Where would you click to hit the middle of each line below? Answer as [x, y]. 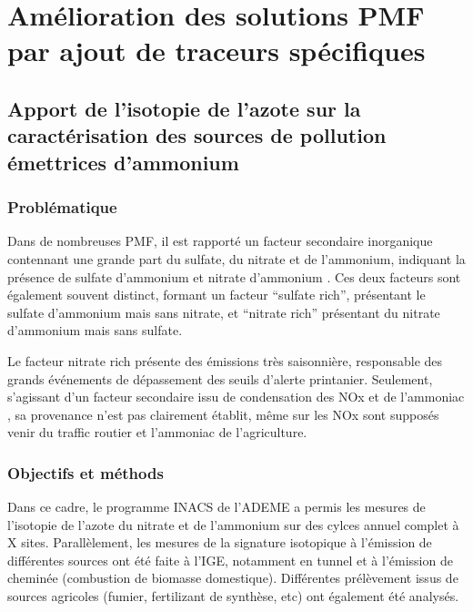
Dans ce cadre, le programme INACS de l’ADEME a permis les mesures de [216, 507]
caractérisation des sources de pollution [197, 135]
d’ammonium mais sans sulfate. [95, 330]
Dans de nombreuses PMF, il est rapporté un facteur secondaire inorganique [220, 241]
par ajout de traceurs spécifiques [216, 51]
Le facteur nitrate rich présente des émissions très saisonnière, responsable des [225, 360]
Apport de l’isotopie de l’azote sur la [184, 108]
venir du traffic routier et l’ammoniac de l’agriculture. [157, 432]
